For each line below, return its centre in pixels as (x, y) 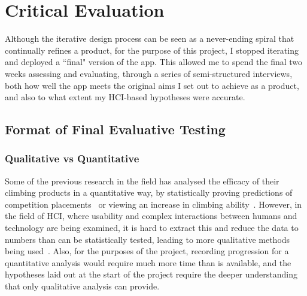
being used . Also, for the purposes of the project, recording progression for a (147, 251)
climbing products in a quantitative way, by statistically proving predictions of (149, 192)
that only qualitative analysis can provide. (82, 286)
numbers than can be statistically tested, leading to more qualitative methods (148, 239)
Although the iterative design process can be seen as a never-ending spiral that (150, 38)
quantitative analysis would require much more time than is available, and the (148, 262)
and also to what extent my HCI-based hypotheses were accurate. (125, 97)
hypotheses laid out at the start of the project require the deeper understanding (151, 274)
